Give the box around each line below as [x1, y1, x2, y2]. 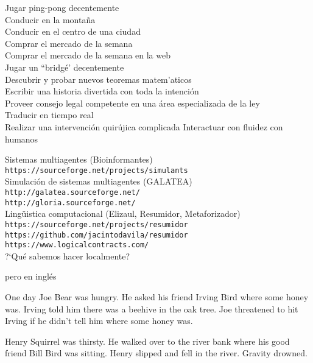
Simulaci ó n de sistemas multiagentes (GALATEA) [5, 175, 192, 188]
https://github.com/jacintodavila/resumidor [5, 230, 188, 239]
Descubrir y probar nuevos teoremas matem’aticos [5, 72, 192, 85]
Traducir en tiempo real [5, 108, 94, 121]
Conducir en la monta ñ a [5, 13, 96, 26]
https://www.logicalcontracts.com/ [5, 241, 149, 250]
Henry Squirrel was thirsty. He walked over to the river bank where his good [5, 334, 290, 347]
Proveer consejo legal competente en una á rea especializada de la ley [5, 96, 260, 109]
